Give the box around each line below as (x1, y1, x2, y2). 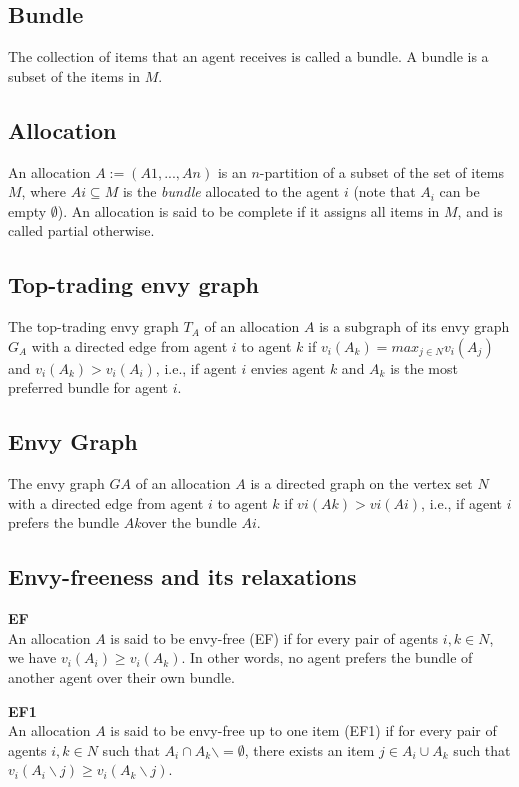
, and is (457, 200, 503, 221)
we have (8, 647, 57, 668)
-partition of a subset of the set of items (259, 161, 504, 182)
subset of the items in (8, 65, 141, 86)
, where (21, 181, 66, 202)
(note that (353, 181, 416, 202)
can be (439, 181, 480, 202)
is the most (390, 357, 458, 378)
